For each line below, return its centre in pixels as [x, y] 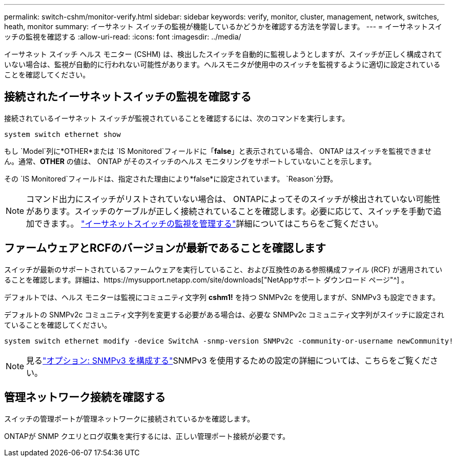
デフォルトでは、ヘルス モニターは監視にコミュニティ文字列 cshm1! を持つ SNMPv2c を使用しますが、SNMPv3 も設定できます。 [222, 297]
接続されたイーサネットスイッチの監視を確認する [128, 97]
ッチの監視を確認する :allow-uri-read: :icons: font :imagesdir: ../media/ [123, 37]
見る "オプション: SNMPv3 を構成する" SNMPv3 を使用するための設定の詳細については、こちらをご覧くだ [228, 360]
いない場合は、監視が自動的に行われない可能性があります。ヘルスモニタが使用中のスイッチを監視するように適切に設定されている [222, 64]
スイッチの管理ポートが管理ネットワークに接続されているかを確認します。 [129, 418]
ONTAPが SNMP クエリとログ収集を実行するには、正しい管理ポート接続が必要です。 [147, 436]
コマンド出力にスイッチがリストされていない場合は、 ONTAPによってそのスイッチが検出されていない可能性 [233, 199]
